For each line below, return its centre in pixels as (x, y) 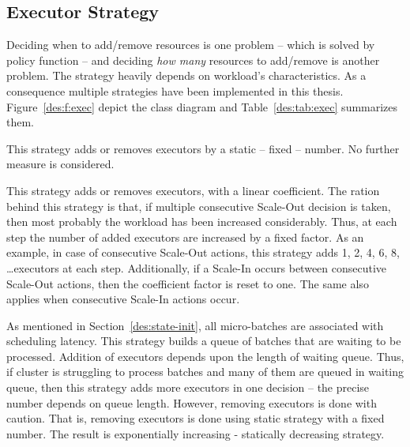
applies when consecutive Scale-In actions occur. (123, 299)
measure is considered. (60, 164)
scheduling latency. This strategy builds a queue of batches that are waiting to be (204, 341)
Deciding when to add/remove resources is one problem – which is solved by (191, 45)
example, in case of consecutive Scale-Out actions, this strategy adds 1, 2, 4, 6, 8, (203, 252)
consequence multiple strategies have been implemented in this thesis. (175, 90)
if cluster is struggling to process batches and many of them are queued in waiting (205, 372)
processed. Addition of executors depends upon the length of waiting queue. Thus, (205, 356)
